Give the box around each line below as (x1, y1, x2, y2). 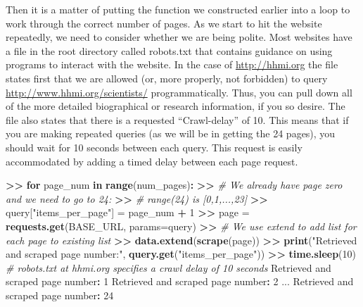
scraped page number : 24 (6, 287, 114, 302)
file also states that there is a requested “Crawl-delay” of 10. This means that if (6, 112, 349, 127)
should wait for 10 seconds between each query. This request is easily (6, 139, 302, 154)
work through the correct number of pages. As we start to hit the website (6, 15, 322, 30)
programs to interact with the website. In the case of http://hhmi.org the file (6, 57, 338, 72)
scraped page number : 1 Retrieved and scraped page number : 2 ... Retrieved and (6, 274, 354, 289)
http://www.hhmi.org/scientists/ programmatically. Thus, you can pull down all (6, 84, 352, 99)
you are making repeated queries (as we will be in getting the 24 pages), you (6, 126, 336, 141)
